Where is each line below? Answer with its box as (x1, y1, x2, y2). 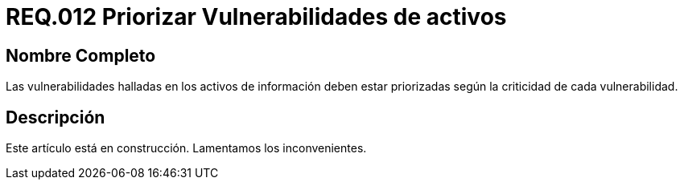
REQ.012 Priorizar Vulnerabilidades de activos (6, 3, 507, 30)
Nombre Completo (6, 45, 156, 66)
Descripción (6, 107, 105, 127)
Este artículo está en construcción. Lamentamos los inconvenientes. (6, 141, 367, 156)
